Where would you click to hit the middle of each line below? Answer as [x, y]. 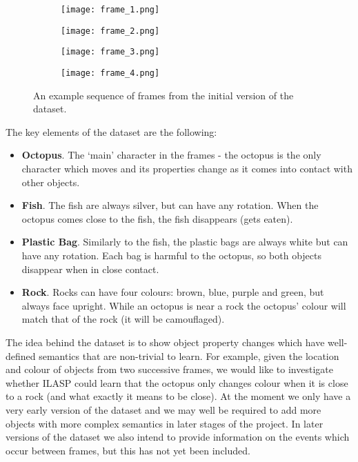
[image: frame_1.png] [110, 10]
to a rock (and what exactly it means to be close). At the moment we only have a [178, 396]
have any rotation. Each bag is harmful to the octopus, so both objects [172, 255]
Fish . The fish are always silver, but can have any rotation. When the [170, 205]
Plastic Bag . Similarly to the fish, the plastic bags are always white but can [185, 242]
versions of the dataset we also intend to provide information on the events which [178, 437]
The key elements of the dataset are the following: [111, 131]
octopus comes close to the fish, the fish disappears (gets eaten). [157, 218]
